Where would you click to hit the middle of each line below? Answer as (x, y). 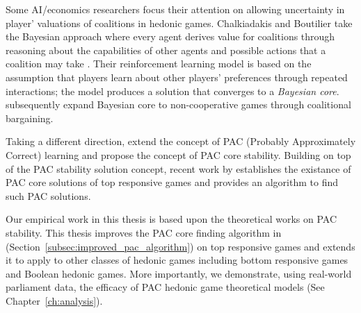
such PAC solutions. (48, 195)
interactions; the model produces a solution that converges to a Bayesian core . (173, 91)
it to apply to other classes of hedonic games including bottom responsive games (177, 260)
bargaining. (30, 118)
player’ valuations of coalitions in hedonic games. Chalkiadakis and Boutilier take (179, 23)
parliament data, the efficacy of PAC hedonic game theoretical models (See (165, 287)
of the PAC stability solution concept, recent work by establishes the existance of (178, 168)
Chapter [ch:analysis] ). (54, 300)
